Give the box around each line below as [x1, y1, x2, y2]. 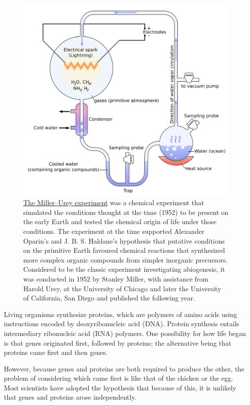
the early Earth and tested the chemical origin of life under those [23, 216, 217, 227]
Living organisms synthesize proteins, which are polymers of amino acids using [4, 309, 237, 319]
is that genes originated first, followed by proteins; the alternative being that [4, 337, 232, 348]
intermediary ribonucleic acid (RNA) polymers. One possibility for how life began [4, 328, 246, 338]
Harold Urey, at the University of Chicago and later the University [23, 283, 221, 293]
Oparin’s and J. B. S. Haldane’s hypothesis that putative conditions [23, 235, 225, 246]
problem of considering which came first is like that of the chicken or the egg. [4, 373, 233, 383]
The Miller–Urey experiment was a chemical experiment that [23, 197, 204, 208]
